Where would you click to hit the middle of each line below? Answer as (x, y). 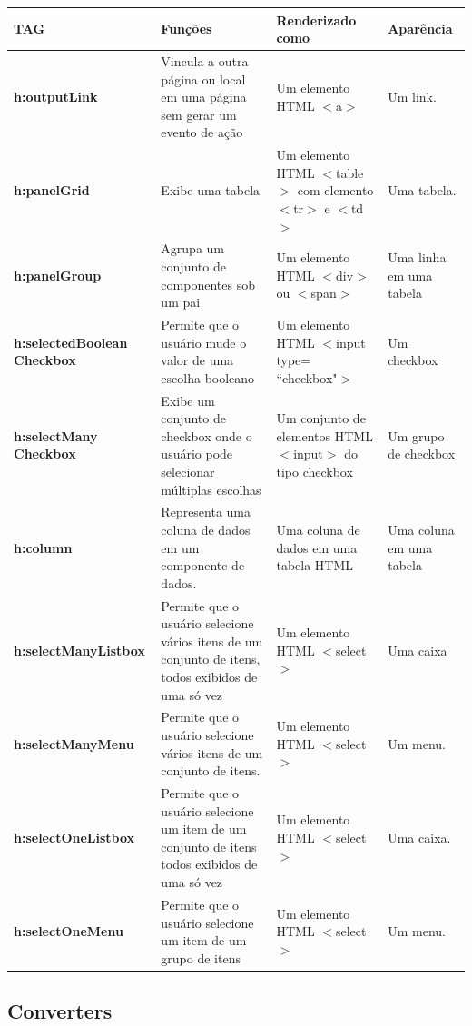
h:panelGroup (58, 275)
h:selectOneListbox (74, 838)
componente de (203, 565)
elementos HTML (324, 435)
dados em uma (317, 547)
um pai (181, 302)
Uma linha (417, 257)
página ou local (203, 79)
